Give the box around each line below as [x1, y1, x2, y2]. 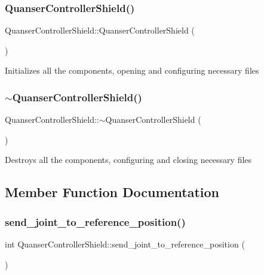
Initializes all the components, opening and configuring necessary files [5, 64, 259, 77]
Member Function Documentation [5, 183, 220, 201]
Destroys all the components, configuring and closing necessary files [5, 153, 252, 166]
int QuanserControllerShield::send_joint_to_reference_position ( [5, 238, 245, 250]
